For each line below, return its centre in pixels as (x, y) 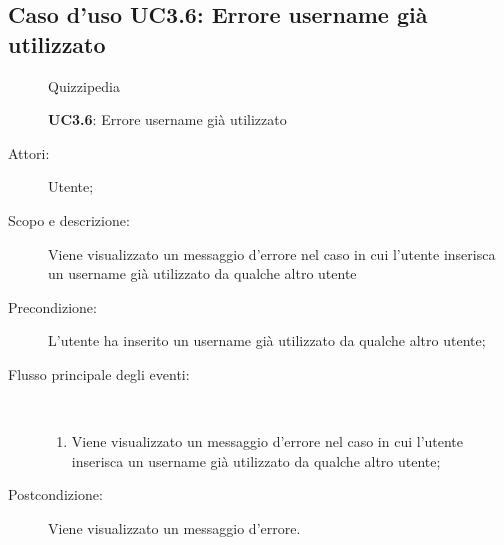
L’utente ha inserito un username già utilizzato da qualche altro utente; (267, 340)
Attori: (29, 152)
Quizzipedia (84, 85)
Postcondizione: (55, 494)
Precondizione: (52, 306)
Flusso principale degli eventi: (99, 373)
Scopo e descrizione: (69, 219)
